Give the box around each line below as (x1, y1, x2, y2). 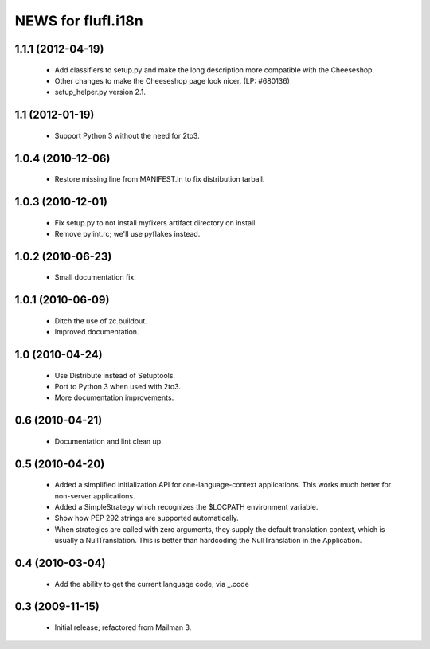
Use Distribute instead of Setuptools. (54, 370, 175, 380)
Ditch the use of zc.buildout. (54, 315, 147, 326)
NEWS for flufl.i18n (14, 12, 143, 29)
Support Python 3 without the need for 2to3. (54, 131, 200, 140)
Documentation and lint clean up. (54, 436, 163, 446)
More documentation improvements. (54, 393, 174, 402)
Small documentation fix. (54, 272, 137, 282)
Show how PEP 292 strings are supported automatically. (54, 514, 239, 523)
